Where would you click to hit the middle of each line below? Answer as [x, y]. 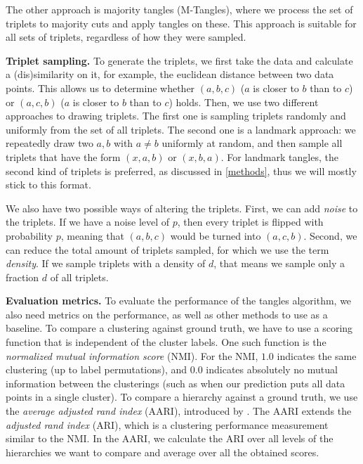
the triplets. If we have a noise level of [88, 222]
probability [29, 235]
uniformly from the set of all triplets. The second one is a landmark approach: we [181, 129]
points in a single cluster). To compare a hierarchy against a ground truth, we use [182, 397]
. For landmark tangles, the [279, 156]
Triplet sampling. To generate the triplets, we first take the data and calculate [179, 60]
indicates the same [317, 355]
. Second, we [330, 235]
